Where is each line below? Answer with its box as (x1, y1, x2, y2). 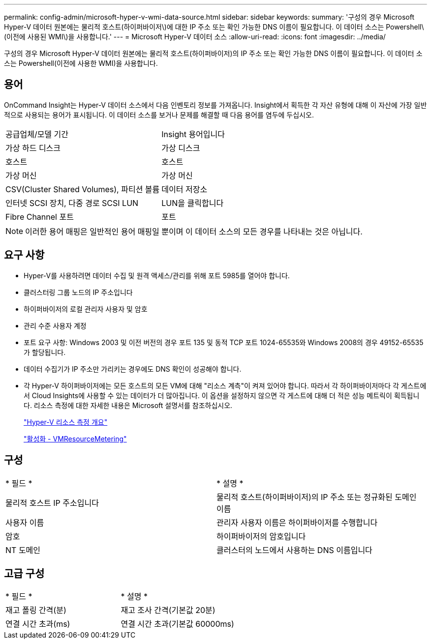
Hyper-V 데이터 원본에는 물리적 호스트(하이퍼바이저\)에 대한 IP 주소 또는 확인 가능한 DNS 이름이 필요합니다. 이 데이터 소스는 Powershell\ (4, 23, 424, 31)
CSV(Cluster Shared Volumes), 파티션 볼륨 (5, 184, 160, 194)
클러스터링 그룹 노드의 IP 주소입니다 (24, 288, 133, 296)
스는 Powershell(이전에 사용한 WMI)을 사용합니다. (4, 59, 158, 67)
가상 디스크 (161, 143, 200, 153)
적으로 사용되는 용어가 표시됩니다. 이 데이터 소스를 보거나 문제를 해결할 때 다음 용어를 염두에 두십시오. (4, 110, 314, 119)
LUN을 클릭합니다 (161, 198, 224, 208)
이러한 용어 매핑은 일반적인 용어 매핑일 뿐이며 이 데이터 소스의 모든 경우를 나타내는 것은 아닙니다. (25, 226, 363, 236)
